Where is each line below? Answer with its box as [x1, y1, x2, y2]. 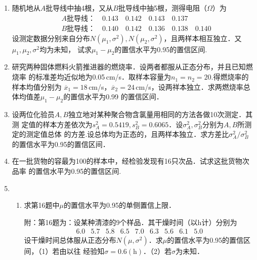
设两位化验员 [12, 109, 55, 120]
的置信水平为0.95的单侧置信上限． [64, 200, 176, 210]
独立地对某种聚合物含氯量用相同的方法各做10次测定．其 [68, 109, 253, 120]
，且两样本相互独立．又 [163, 32, 242, 43]
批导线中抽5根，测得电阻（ [118, 3, 207, 13]
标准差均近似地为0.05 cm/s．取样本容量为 [35, 71, 172, 82]
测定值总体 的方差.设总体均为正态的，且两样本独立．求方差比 [26, 129, 229, 139]
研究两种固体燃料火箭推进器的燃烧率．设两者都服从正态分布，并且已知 [12, 61, 246, 72]
